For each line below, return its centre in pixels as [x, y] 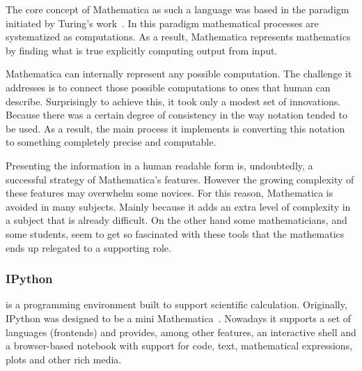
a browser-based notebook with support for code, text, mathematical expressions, [179, 346]
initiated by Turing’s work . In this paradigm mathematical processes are [162, 23]
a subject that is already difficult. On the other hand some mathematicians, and [176, 220]
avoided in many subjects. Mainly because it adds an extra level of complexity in [178, 206]
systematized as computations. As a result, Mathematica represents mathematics [178, 37]
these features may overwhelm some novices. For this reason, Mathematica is [170, 193]
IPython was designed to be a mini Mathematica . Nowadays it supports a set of [179, 318]
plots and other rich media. [64, 359]
